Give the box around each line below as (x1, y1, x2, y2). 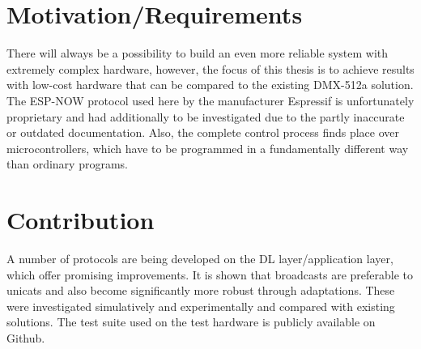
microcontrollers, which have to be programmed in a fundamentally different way (6, 139, 409, 156)
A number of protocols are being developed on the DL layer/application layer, (6, 250, 393, 266)
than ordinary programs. (6, 155, 128, 172)
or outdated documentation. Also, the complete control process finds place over (6, 124, 400, 141)
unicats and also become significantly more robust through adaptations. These (6, 282, 395, 299)
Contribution (6, 203, 155, 236)
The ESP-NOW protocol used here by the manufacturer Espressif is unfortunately (6, 92, 415, 109)
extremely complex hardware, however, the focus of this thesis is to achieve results (6, 60, 415, 77)
